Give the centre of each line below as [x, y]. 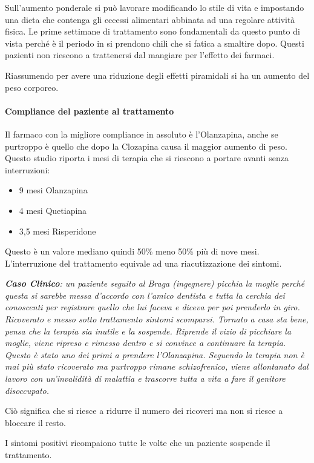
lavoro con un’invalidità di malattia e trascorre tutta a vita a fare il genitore [145, 378]
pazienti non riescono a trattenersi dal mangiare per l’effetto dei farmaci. [140, 55]
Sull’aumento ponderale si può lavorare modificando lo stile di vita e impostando [155, 7]
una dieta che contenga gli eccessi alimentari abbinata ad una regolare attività [150, 19]
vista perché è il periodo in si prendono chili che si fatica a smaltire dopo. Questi [155, 43]
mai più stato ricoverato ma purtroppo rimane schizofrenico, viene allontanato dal [157, 366]
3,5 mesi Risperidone [57, 231]
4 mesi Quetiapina [53, 210]
